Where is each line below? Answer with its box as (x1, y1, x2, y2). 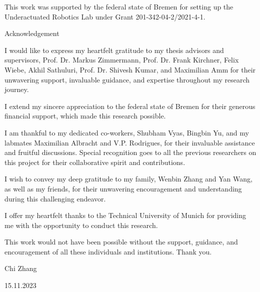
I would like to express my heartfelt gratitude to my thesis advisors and (4, 44, 224, 55)
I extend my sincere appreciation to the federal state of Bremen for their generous (4, 100, 255, 111)
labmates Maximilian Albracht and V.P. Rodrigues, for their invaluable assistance (4, 137, 255, 147)
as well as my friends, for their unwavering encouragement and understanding (4, 183, 242, 193)
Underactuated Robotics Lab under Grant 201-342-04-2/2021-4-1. (4, 11, 205, 21)
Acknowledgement (4, 28, 59, 38)
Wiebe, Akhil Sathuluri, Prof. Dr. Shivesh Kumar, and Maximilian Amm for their (4, 64, 256, 74)
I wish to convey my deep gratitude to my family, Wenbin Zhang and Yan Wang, (4, 173, 252, 184)
